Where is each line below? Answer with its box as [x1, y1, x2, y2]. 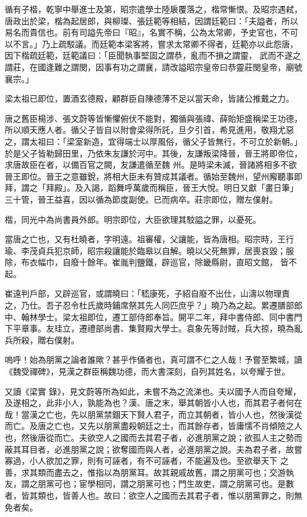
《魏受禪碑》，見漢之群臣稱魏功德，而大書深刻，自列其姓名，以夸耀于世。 [5, 365, 290, 378]
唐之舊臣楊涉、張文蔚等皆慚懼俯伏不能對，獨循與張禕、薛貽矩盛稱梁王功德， [5, 112, 302, 124]
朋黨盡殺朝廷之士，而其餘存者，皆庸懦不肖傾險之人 [103, 420, 302, 432]
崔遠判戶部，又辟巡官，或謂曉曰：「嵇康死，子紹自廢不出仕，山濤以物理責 [5, 287, 290, 300]
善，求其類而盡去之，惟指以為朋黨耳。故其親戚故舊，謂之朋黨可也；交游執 [5, 466, 294, 478]
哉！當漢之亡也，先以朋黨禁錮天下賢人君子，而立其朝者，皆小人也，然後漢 [5, 408, 294, 420]
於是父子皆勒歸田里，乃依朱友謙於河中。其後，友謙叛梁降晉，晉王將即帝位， [5, 147, 302, 159]
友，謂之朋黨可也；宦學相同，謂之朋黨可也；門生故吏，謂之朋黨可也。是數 [5, 477, 294, 490]
